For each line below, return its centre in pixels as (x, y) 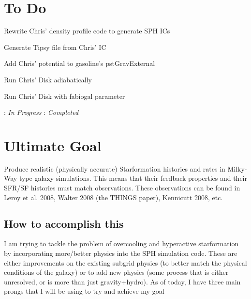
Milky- (237, 168)
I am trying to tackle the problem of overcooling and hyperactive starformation (121, 244)
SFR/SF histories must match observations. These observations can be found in (122, 188)
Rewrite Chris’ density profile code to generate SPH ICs (87, 31)
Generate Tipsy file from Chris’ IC (55, 47)
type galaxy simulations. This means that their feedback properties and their (133, 178)
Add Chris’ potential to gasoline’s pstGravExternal (80, 63)
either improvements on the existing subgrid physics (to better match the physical (125, 262)
